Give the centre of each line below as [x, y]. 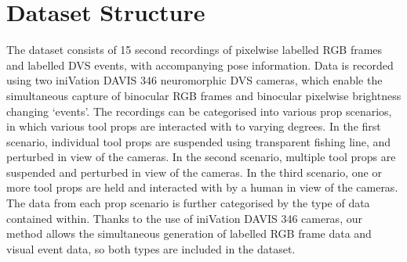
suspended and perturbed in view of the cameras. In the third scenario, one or [194, 172]
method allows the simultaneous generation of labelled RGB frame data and [189, 233]
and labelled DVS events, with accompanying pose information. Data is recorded [200, 65]
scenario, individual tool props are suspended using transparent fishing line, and [199, 141]
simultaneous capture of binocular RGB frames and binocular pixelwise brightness [204, 95]
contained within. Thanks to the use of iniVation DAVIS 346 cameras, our [184, 218]
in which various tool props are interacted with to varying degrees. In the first [194, 126]
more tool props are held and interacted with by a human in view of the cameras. [202, 187]
